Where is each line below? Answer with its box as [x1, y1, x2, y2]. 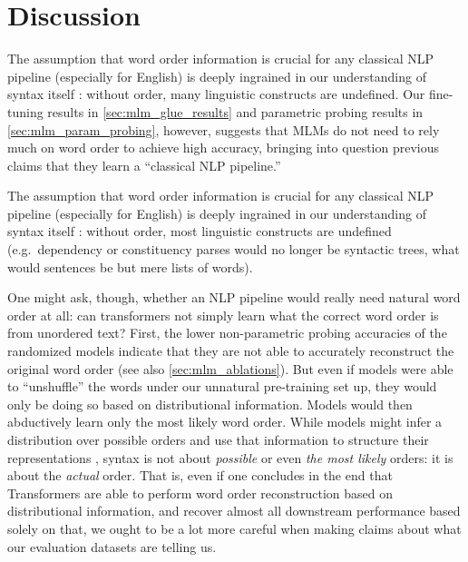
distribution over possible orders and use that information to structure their [7, 430, 429, 449]
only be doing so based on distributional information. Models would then [7, 394, 413, 413]
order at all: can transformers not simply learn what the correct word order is [7, 305, 439, 324]
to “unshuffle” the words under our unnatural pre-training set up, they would [7, 377, 437, 396]
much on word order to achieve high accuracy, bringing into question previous [7, 138, 440, 157]
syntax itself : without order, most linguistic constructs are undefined [7, 222, 392, 241]
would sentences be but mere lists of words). [7, 257, 253, 276]
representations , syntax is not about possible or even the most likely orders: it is [7, 448, 453, 467]
